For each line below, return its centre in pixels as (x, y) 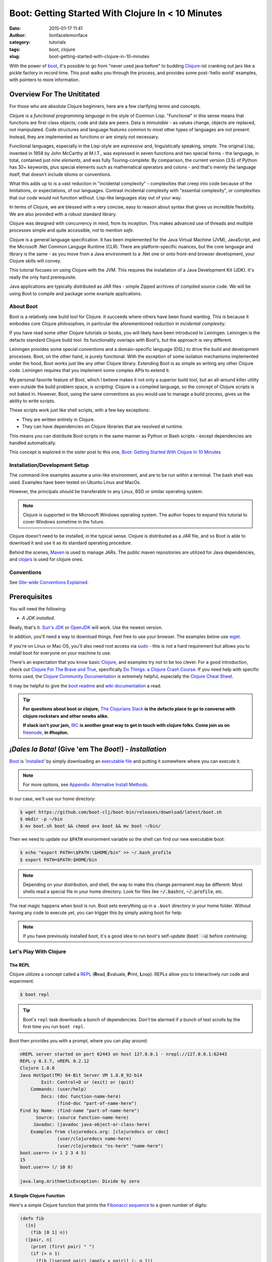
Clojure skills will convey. (35, 261)
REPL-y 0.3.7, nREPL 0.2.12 (54, 1061)
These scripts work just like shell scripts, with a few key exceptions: (80, 410)
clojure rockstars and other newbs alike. (66, 716)
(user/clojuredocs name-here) (94, 1139)
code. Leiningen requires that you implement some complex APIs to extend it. (90, 371)
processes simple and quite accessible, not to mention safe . (72, 230)
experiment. (22, 981)
